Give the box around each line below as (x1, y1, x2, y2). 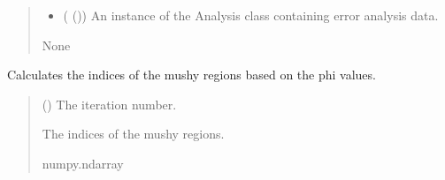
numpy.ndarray (42, 154, 124, 172)
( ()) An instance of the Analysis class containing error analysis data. (63, 6, 439, 24)
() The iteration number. (42, 94, 177, 113)
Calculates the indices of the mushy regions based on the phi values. (7, 65, 376, 84)
